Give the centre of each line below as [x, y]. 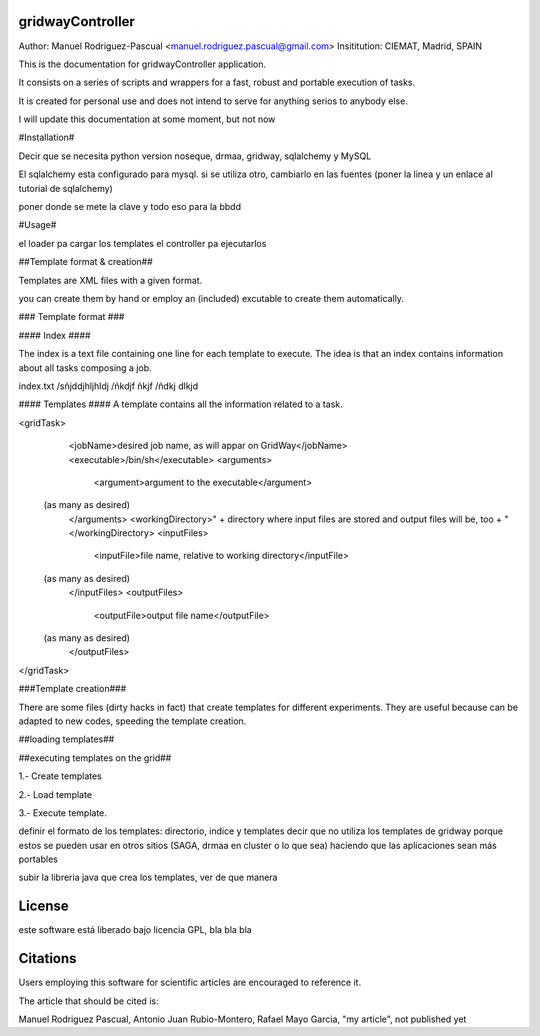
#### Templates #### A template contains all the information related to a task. [181, 404]
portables [38, 859]
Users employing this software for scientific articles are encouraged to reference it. [190, 982]
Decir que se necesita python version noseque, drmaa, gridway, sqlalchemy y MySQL [195, 156]
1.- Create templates [60, 776]
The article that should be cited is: [88, 1001]
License [43, 906]
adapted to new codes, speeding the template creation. [132, 721]
